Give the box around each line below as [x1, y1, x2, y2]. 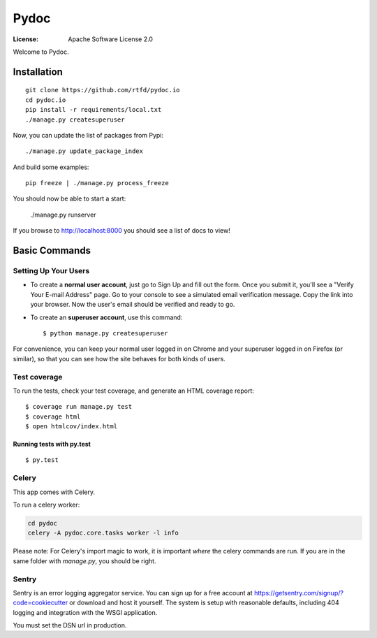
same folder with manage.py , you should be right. [13, 556, 156, 565]
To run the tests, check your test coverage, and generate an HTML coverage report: [13, 386, 255, 395]
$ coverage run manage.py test [25, 403, 133, 411]
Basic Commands [13, 245, 91, 256]
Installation [13, 66, 63, 78]
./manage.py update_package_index [25, 147, 143, 155]
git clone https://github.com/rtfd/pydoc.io [25, 86, 181, 94]
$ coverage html [25, 412, 81, 421]
